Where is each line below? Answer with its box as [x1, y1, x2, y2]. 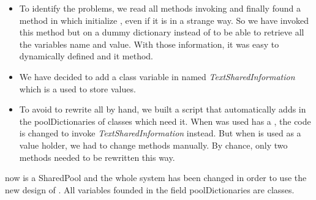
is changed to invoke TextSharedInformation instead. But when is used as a [19, 127, 301, 139]
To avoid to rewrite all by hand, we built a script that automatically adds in [19, 103, 306, 116]
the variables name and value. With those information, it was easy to [19, 37, 279, 50]
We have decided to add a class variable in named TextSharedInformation [19, 70, 295, 83]
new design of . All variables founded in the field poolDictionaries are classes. [5, 183, 295, 196]
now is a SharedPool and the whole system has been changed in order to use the [5, 171, 307, 184]
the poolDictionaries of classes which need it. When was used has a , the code [19, 114, 311, 127]
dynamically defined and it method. [19, 50, 153, 62]
